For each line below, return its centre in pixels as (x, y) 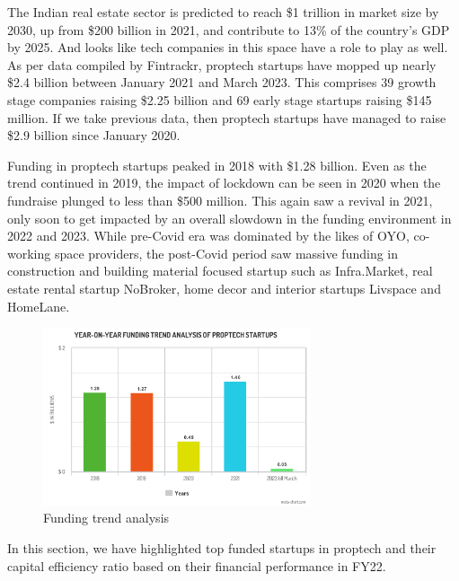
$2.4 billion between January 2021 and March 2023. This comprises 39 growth (222, 82)
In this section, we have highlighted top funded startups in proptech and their (222, 547)
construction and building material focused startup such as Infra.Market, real (220, 271)
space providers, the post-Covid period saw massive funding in (226, 253)
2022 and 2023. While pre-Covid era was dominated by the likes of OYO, (208, 236)
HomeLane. (39, 306)
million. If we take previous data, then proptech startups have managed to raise (227, 117)
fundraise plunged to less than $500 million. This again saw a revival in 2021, (220, 200)
